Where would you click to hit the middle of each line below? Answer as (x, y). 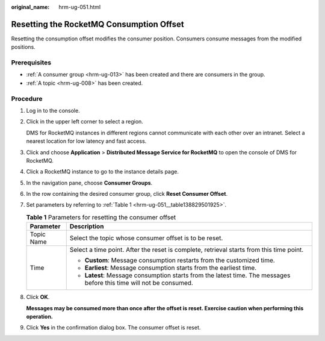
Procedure (27, 98)
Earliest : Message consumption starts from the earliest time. (171, 268)
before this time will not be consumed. (139, 283)
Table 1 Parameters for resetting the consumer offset (101, 217)
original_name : (30, 7)
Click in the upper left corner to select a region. (85, 122)
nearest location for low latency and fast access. (86, 141)
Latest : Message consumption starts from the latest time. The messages (187, 275)
